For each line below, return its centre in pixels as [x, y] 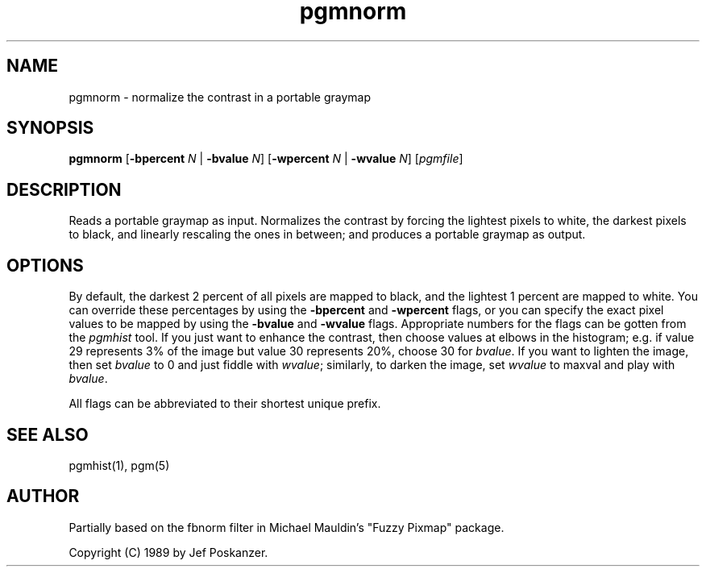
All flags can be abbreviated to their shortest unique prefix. [225, 404]
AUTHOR [43, 496]
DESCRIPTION [64, 189]
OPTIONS [45, 265]
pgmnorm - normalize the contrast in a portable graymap [220, 97]
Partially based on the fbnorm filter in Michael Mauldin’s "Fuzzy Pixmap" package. [287, 527]
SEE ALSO [48, 434]
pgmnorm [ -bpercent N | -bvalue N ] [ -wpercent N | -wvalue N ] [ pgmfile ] [266, 159]
